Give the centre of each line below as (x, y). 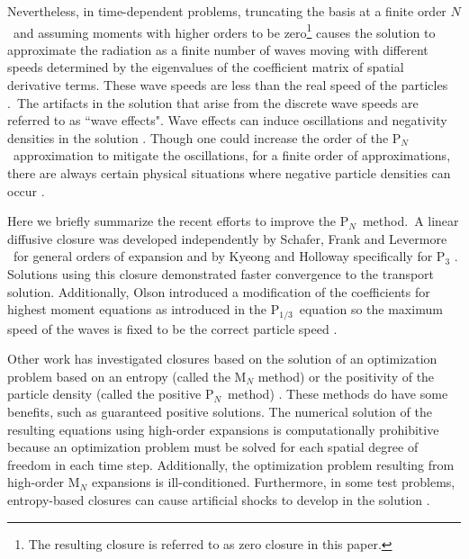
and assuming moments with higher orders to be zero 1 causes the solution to (224, 31)
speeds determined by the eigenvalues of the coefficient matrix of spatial (206, 67)
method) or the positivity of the (346, 376)
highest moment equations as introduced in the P (144, 309)
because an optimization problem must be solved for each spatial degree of (213, 447)
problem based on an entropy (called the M (127, 376)
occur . (26, 190)
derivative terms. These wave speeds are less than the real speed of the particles (228, 85)
